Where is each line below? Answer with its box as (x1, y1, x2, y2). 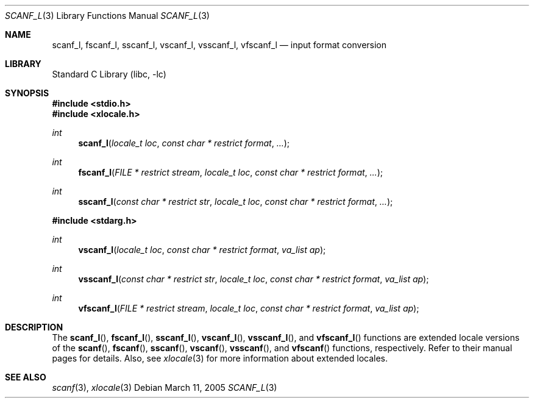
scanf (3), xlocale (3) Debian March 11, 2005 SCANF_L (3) (52, 382, 277, 393)
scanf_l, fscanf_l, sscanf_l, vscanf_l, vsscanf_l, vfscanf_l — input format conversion (52, 40, 387, 50)
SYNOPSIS (5, 88, 49, 98)
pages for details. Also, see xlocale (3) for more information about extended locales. (52, 353, 388, 363)
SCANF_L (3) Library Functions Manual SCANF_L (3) (5, 10, 210, 21)
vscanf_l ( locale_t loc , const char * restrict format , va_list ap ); (78, 244, 326, 255)
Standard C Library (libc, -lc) (52, 69, 166, 79)
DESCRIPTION (5, 322, 63, 332)
